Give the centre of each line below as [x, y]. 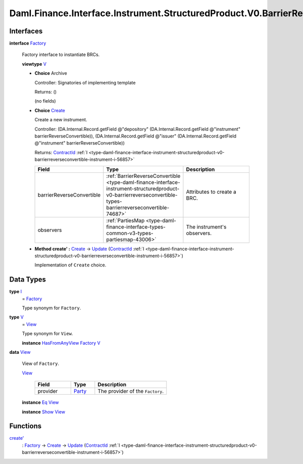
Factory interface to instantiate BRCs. [61, 55]
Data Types [28, 280]
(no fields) [45, 101]
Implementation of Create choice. [70, 265]
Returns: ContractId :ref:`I [61, 152]
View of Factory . [40, 363]
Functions [26, 426]
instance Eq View [40, 402]
